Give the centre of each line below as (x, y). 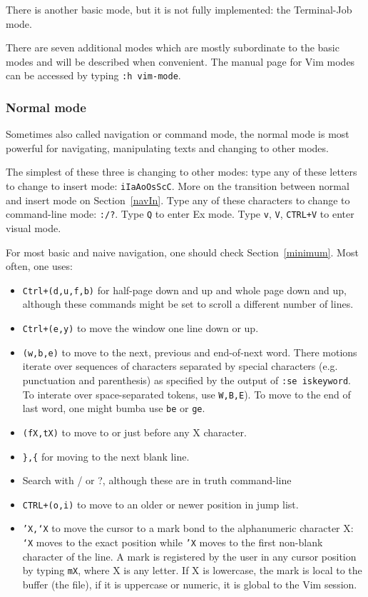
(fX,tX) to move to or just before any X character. (134, 432)
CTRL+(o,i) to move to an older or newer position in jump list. (160, 504)
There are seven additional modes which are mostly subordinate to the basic (173, 47)
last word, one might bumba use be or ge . (114, 408)
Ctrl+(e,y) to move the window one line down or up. (140, 327)
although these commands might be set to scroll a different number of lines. (188, 304)
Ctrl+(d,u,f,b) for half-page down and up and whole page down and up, (185, 290)
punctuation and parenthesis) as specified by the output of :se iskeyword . (186, 380)
